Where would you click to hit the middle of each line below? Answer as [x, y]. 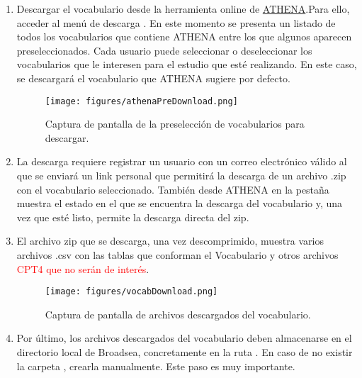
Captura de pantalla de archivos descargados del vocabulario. [178, 314]
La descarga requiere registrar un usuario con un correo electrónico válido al [182, 161]
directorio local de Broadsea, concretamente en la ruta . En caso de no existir [185, 352]
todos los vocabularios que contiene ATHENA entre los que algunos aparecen [184, 37]
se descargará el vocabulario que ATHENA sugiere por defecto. [153, 78]
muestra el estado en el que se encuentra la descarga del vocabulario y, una [180, 203]
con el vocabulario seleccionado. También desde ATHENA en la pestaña [173, 189]
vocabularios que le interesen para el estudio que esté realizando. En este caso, [187, 64]
